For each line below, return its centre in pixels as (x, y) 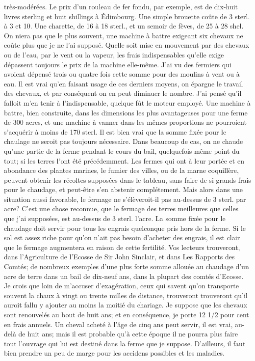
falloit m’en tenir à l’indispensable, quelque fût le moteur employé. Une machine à (127, 102)
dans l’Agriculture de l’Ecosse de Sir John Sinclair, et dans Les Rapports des (119, 257)
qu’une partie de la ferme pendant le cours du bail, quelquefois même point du (122, 151)
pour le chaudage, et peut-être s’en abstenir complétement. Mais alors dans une (124, 189)
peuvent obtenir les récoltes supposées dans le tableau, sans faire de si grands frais (127, 180)
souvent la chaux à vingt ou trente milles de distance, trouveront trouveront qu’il (126, 295)
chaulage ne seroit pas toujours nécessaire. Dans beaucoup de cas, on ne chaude (124, 141)
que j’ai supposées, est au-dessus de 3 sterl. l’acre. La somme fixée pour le (115, 218)
